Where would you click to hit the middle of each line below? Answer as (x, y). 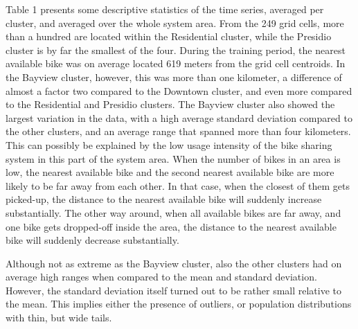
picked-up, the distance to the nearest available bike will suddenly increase (164, 199)
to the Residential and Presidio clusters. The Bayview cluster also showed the (170, 104)
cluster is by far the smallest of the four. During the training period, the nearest (176, 50)
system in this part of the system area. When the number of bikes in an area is (173, 158)
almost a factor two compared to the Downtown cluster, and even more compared (179, 90)
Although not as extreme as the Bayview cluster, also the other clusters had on (174, 263)
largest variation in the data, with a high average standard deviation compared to (179, 117)
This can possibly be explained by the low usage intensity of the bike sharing (169, 144)
